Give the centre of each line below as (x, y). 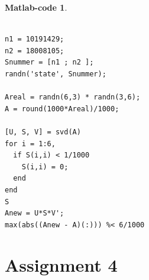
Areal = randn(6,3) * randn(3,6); (73, 97)
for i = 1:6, (30, 144)
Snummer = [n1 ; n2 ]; (49, 62)
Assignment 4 (61, 265)
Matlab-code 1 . (36, 7)
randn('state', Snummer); (56, 74)
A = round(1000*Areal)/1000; (62, 109)
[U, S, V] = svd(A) (43, 132)
